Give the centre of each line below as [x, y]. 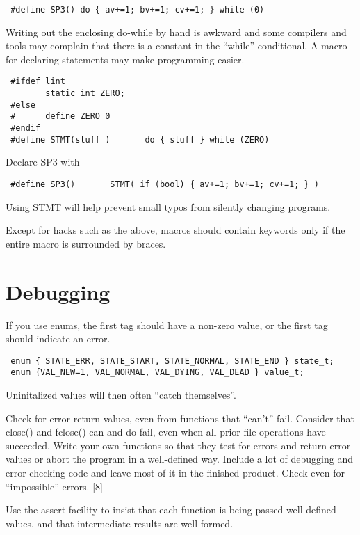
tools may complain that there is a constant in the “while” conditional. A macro [177, 46]
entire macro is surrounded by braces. [86, 243]
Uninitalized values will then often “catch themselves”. [121, 395]
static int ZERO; [85, 94]
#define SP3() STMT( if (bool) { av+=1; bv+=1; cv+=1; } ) [165, 184]
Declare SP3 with [43, 162]
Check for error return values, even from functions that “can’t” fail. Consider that [180, 418]
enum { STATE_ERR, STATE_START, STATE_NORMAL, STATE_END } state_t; [172, 361]
